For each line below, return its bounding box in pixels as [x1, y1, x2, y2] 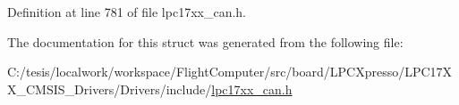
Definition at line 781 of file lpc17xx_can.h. [7, 3, 247, 20]
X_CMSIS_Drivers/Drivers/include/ [7, 79, 212, 98]
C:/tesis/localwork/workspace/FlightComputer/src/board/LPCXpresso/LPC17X [7, 62, 453, 81]
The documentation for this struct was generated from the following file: [7, 32, 404, 51]
